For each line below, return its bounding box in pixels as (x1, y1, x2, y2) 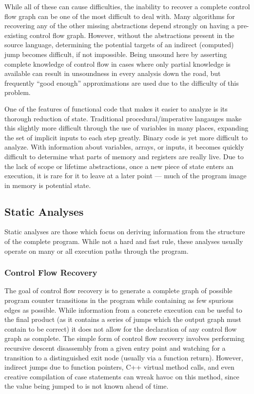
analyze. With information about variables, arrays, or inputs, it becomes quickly (4, 142, 244, 152)
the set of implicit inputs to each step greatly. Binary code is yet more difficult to (4, 132, 248, 142)
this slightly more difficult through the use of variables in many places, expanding (4, 123, 249, 133)
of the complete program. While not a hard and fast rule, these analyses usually (4, 236, 243, 246)
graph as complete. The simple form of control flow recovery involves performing (4, 333, 245, 343)
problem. (4, 87, 31, 97)
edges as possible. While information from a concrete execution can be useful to (4, 304, 242, 315)
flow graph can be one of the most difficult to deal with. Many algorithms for (4, 11, 235, 21)
